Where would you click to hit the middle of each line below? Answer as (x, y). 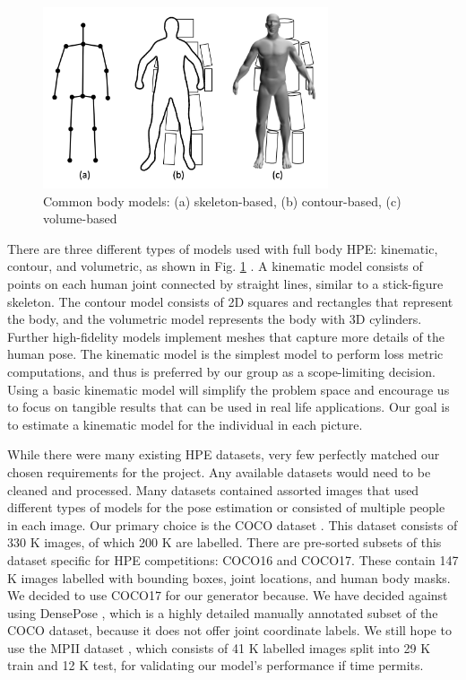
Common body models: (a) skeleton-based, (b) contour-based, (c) (222, 201)
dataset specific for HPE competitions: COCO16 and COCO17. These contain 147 (233, 559)
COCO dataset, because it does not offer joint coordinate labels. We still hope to (229, 630)
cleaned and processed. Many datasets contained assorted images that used (213, 489)
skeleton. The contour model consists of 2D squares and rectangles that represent (230, 301)
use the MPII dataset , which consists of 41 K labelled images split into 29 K (219, 647)
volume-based (80, 218)
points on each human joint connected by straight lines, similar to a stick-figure (225, 284)
